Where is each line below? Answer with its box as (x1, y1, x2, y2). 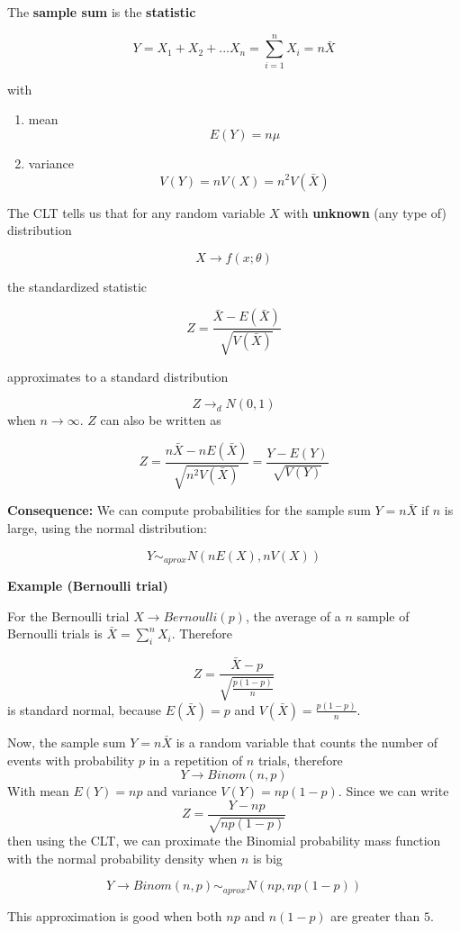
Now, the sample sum (7, 732, 126, 751)
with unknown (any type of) (284, 203, 446, 222)
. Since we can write (338, 782, 449, 801)
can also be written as (100, 411, 221, 430)
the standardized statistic (7, 276, 148, 295)
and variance (147, 782, 217, 801)
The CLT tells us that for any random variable (7, 203, 266, 222)
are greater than (330, 906, 420, 925)
